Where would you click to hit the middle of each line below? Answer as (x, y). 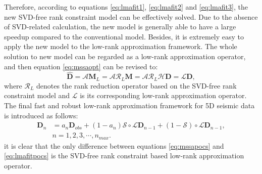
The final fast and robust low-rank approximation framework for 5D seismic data (129, 105)
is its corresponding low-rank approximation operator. (163, 95)
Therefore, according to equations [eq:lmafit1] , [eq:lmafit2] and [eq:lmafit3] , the (126, 7)
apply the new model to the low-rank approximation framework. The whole (121, 46)
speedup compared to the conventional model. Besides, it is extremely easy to (124, 36)
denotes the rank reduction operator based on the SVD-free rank (137, 85)
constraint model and (37, 95)
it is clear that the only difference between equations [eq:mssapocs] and (114, 145)
